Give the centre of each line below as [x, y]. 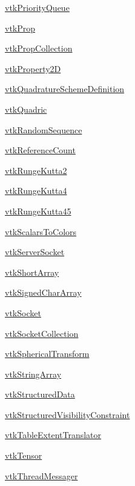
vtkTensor [24, 455]
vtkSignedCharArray [43, 292]
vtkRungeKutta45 [38, 211]
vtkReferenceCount [40, 150]
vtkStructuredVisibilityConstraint [67, 414]
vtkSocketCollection [42, 333]
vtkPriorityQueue [37, 7]
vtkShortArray [32, 272]
